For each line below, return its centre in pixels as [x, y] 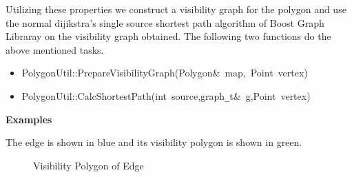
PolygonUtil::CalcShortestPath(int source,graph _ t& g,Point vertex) [166, 95]
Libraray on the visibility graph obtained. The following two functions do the [168, 36]
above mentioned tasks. [55, 49]
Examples [29, 119]
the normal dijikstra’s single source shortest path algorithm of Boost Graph [165, 22]
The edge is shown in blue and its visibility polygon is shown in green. [154, 142]
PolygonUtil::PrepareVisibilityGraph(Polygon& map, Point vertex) [165, 73]
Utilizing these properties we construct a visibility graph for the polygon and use [176, 9]
